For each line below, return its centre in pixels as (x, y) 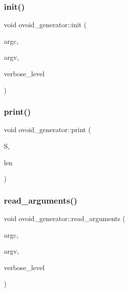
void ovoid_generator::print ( (47, 129)
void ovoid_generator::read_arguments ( (65, 218)
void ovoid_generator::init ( (45, 25)
